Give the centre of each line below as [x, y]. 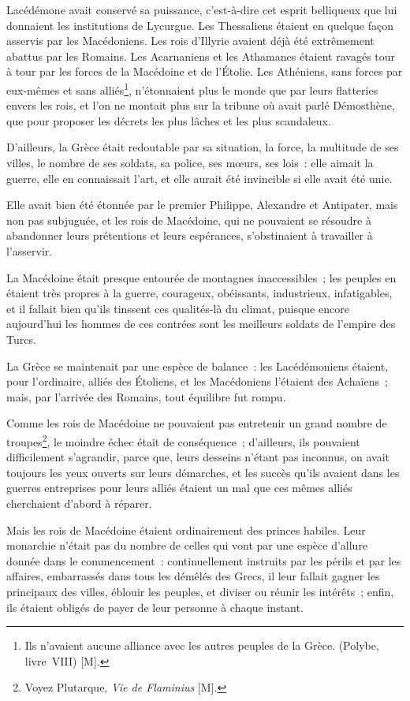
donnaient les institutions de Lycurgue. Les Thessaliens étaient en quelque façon [200, 25]
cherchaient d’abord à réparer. [79, 503]
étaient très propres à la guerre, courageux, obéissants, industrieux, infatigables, [199, 293]
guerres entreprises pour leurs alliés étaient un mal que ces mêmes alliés [179, 488]
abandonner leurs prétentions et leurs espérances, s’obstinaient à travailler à [190, 235]
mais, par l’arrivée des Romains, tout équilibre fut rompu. [146, 396]
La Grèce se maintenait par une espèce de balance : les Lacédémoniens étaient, [198, 365]
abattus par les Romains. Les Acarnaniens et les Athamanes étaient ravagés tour [201, 56]
